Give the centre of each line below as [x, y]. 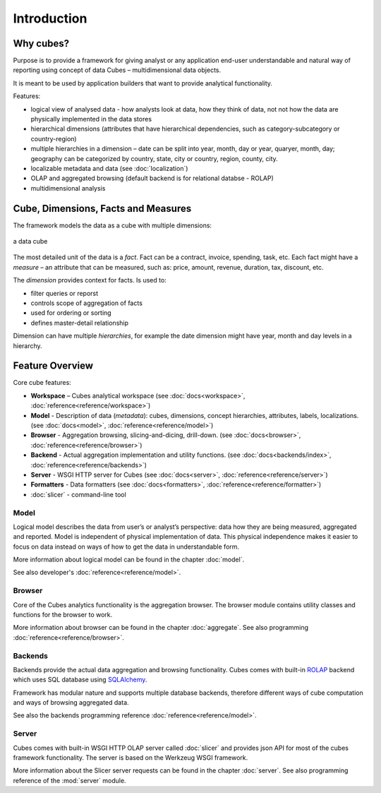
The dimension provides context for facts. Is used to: [90, 280]
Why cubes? [41, 43]
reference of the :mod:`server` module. [69, 780]
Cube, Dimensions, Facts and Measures [102, 208]
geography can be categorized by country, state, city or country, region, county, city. [154, 158]
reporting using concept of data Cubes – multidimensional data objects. [117, 70]
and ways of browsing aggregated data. [71, 703]
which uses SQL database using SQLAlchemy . [80, 680]
